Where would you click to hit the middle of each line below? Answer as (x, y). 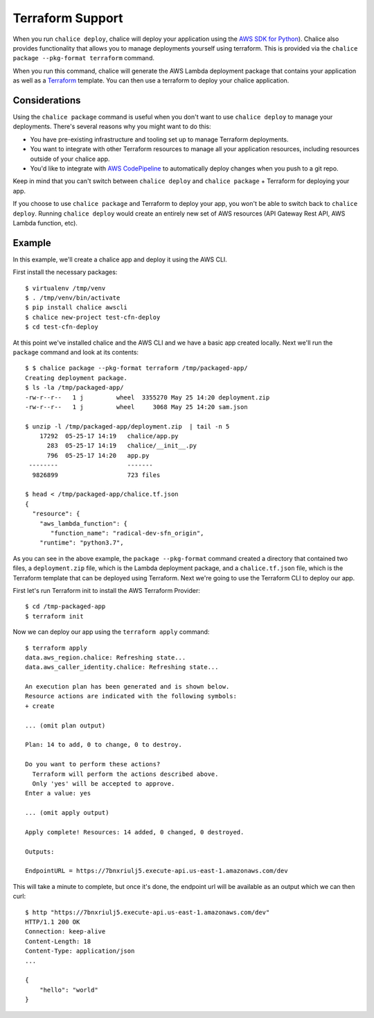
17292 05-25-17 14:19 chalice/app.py (109, 436)
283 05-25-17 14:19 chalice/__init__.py (122, 446)
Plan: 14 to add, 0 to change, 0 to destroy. (104, 745)
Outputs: (40, 852)
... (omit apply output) (67, 813)
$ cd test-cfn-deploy (62, 327)
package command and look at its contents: (75, 352)
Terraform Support (68, 18)
